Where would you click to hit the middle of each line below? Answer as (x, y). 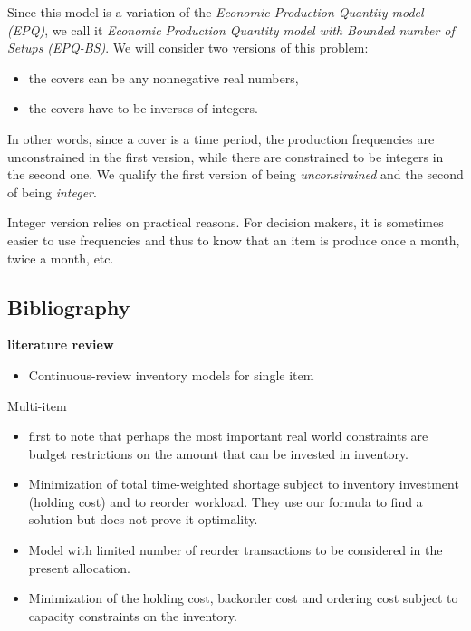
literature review (61, 344)
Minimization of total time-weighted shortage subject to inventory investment (244, 484)
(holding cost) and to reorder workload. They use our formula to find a (226, 501)
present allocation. (79, 567)
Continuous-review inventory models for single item (171, 374)
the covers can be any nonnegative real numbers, (163, 77)
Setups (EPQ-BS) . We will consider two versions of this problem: (188, 48)
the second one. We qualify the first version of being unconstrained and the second (235, 174)
